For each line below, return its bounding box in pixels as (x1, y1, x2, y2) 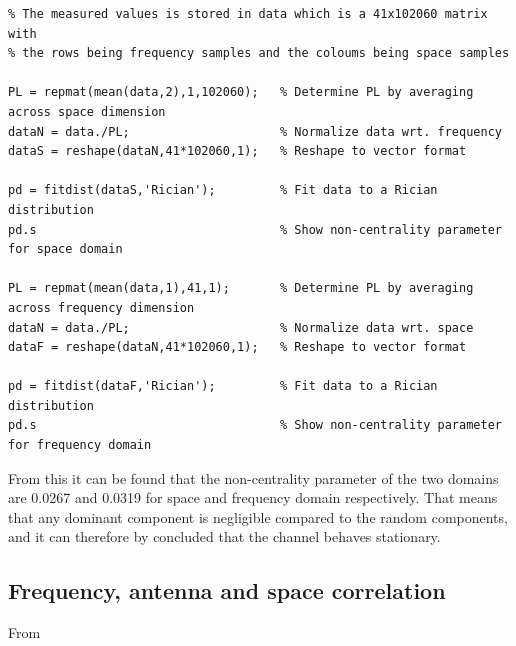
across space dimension (8, 104, 166, 119)
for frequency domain (8, 438, 152, 453)
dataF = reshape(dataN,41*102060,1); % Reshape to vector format (8, 340, 467, 355)
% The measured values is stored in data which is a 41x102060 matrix (8, 7, 488, 21)
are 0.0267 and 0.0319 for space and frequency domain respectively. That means (8, 487, 498, 508)
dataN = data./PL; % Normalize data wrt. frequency (8, 124, 502, 139)
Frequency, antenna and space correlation (8, 575, 446, 606)
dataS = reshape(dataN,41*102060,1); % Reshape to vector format (8, 144, 467, 159)
